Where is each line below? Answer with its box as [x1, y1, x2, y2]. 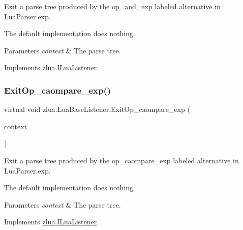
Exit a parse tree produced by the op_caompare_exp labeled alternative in [4, 155, 239, 165]
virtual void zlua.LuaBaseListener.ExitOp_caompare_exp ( [4, 104, 190, 114]
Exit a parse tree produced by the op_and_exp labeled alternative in [4, 1, 221, 11]
